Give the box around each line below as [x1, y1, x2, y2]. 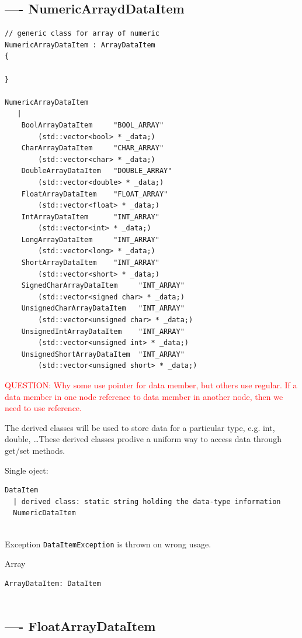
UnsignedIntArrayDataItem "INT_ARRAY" [21, 327, 185, 336]
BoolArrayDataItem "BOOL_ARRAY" [21, 120, 164, 129]
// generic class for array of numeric [5, 29, 159, 38]
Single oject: [5, 464, 48, 476]
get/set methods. [5, 444, 65, 456]
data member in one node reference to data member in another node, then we [5, 390, 283, 402]
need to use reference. [5, 402, 82, 414]
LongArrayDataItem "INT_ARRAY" [21, 235, 159, 244]
